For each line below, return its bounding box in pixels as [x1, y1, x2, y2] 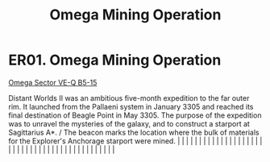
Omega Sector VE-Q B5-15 [8, 77, 98, 87]
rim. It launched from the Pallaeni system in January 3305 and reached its [8, 102, 254, 111]
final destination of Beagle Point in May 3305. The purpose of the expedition [8, 110, 262, 120]
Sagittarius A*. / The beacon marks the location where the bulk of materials [8, 127, 260, 137]
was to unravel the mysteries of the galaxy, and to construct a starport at [8, 118, 250, 128]
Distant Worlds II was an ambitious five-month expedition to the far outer [8, 93, 250, 102]
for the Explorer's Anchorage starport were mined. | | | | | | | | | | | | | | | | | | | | [8, 135, 263, 146]
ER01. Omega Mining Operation [8, 51, 222, 69]
